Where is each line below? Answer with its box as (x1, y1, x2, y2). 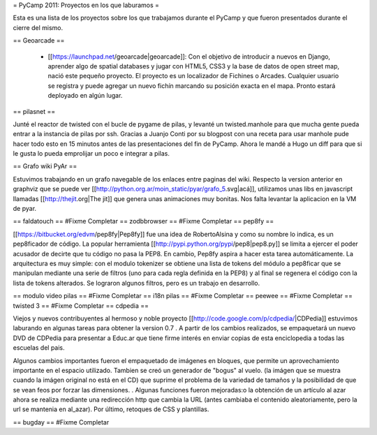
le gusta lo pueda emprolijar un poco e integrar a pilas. (13, 149, 170, 158)
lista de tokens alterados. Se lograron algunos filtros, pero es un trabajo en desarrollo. (13, 279, 260, 287)
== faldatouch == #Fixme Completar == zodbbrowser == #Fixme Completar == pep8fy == (13, 217, 274, 226)
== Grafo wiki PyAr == (13, 162, 77, 170)
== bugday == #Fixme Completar (13, 418, 110, 426)
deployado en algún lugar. (47, 91, 123, 100)
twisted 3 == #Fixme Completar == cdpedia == (13, 301, 149, 310)
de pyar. (13, 205, 37, 213)
